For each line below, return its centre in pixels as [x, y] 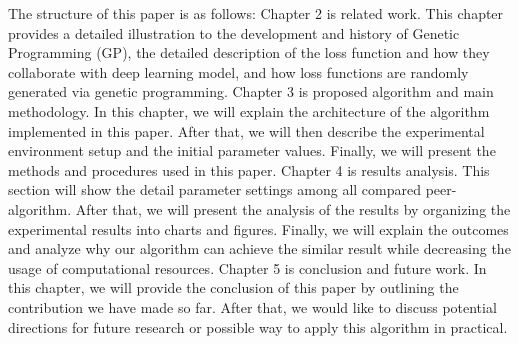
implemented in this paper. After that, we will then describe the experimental [246, 130]
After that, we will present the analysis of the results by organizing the [293, 208]
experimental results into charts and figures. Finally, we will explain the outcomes [258, 228]
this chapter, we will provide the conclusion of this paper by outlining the [233, 287]
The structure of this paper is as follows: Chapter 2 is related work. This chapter [256, 13]
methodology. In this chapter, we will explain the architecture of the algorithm [249, 110]
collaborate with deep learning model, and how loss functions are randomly [238, 71]
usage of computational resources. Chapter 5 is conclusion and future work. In [247, 267]
